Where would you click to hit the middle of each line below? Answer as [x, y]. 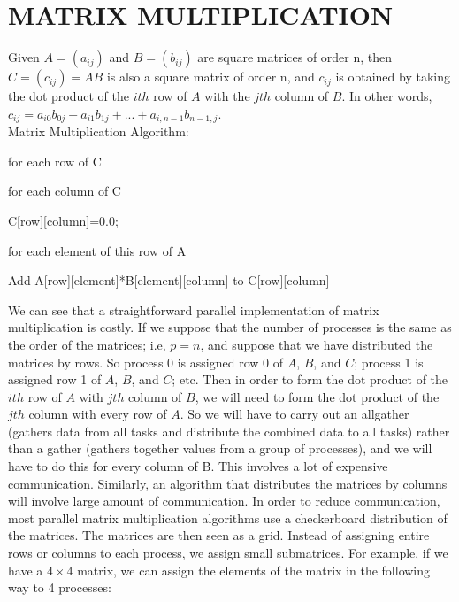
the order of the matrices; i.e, [87, 344]
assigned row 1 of [55, 379]
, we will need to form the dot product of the [317, 396]
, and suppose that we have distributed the [317, 344]
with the [227, 96]
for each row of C [55, 161]
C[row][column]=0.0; [63, 220]
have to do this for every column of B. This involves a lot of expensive [198, 466]
